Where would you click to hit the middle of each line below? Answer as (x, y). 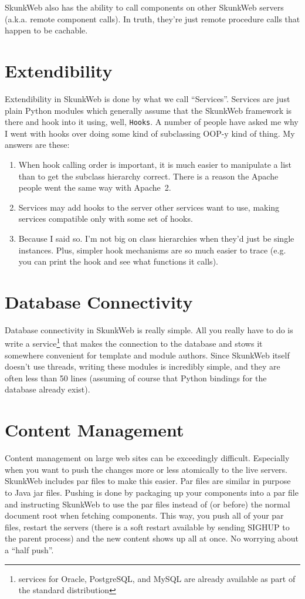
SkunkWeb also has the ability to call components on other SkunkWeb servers (144, 7)
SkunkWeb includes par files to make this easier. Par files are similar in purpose (148, 481)
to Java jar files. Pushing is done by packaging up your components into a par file (152, 492)
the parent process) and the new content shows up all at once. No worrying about (152, 538)
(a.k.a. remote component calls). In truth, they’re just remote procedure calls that (152, 18)
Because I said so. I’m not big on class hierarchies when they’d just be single (156, 238)
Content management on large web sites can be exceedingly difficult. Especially (147, 458)
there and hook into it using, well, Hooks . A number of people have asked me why (152, 122)
